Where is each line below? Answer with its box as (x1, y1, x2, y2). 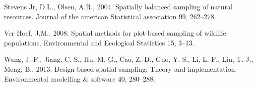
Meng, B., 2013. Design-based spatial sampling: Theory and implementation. (4, 63, 237, 74)
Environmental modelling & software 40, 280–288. (4, 73, 155, 84)
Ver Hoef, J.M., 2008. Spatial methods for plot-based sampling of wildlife (4, 28, 226, 38)
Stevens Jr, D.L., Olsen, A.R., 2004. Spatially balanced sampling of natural (4, 1, 233, 11)
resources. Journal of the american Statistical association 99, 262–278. (4, 11, 216, 21)
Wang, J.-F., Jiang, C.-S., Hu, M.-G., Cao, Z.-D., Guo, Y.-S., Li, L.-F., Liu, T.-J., (4, 54, 254, 64)
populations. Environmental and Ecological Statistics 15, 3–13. (4, 37, 194, 47)
